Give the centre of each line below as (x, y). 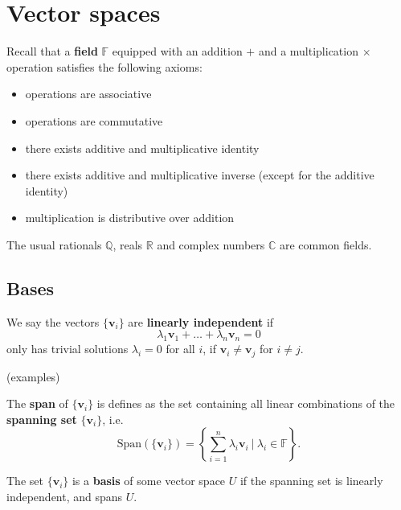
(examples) (33, 376)
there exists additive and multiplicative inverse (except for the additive (200, 175)
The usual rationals (54, 244)
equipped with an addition (177, 51)
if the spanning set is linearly (311, 481)
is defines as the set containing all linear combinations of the (246, 403)
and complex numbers (211, 244)
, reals (128, 244)
